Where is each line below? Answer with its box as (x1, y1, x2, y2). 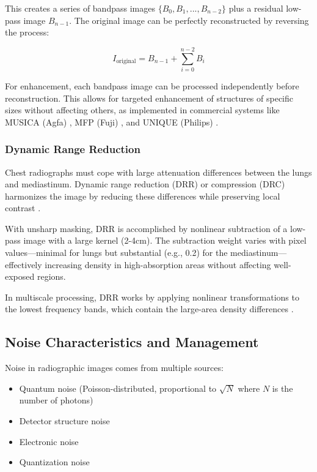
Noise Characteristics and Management (5, 332, 259, 351)
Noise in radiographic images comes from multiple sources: (5, 361, 224, 374)
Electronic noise (19, 435, 79, 448)
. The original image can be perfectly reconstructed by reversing (69, 13, 309, 26)
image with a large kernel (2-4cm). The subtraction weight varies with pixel (23, 234, 307, 247)
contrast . (5, 201, 41, 214)
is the (272, 381, 293, 394)
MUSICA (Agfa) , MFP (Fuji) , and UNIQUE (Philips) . (5, 115, 219, 128)
